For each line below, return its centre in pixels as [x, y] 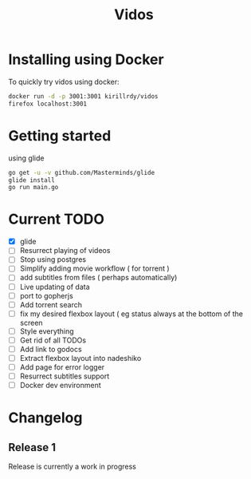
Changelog [45, 418]
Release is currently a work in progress [73, 467]
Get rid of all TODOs [53, 340]
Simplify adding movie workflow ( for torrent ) [94, 268]
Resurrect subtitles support [65, 376]
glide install [32, 180]
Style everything [47, 331]
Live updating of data [55, 287]
